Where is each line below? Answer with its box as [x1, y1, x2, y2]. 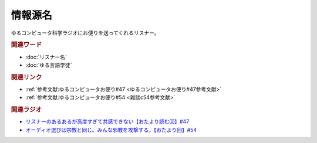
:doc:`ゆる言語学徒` [25, 62, 73, 69]
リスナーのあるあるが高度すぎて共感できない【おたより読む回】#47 [25, 118, 190, 125]
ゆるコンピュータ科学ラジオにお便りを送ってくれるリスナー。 [11, 29, 160, 36]
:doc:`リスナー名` [25, 53, 68, 60]
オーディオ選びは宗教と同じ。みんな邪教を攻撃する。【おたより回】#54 [25, 126, 197, 133]
